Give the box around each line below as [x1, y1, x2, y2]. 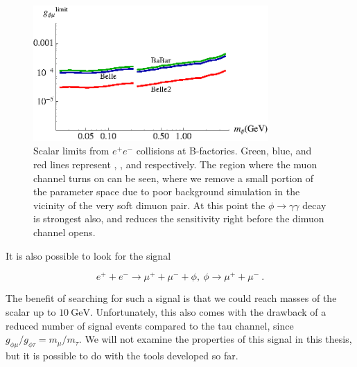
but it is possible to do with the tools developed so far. [6, 348, 238, 362]
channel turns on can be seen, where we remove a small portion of [33, 170, 314, 185]
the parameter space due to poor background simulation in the [33, 184, 300, 199]
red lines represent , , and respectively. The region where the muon [33, 157, 317, 172]
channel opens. [33, 225, 96, 240]
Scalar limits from [33, 143, 110, 158]
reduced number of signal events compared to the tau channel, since [6, 318, 294, 332]
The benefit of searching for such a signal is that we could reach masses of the [6, 291, 337, 305]
